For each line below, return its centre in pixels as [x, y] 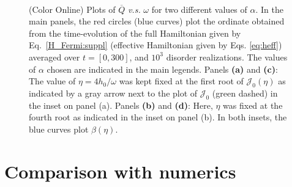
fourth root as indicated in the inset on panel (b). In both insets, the [158, 117]
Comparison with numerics [120, 171]
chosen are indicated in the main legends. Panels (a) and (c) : [162, 69]
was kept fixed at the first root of [181, 81]
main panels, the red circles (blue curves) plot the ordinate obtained [157, 21]
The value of [52, 81]
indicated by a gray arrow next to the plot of [113, 93]
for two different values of [199, 9]
